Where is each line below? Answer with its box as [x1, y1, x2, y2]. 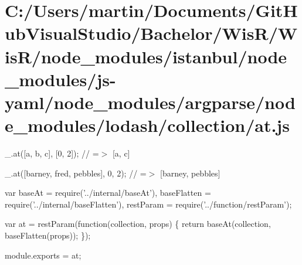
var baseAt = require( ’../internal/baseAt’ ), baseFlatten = [5, 186, 211, 199]
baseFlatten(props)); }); [5, 229, 91, 242]
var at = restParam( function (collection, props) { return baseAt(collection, [5, 218, 271, 230]
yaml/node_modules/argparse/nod [5, 90, 296, 114]
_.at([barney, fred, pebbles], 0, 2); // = [5, 167, 147, 179]
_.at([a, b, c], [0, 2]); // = [5, 147, 99, 159]
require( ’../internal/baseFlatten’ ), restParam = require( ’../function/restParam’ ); [5, 198, 292, 210]
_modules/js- [5, 67, 116, 91]
